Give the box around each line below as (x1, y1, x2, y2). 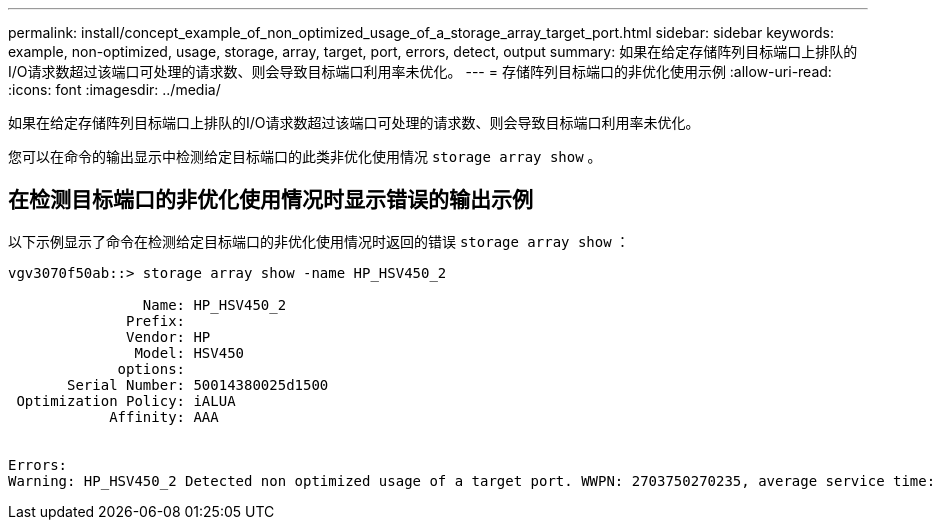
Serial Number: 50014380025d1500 (67, 376, 329, 393)
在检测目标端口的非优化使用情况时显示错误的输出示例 (8, 187, 533, 213)
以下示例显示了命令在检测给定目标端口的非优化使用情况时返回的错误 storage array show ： (8, 232, 630, 250)
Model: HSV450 (134, 344, 245, 361)
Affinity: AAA (109, 408, 219, 425)
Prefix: (126, 312, 186, 329)
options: (117, 360, 186, 377)
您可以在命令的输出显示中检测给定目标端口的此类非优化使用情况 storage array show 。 (8, 148, 602, 165)
